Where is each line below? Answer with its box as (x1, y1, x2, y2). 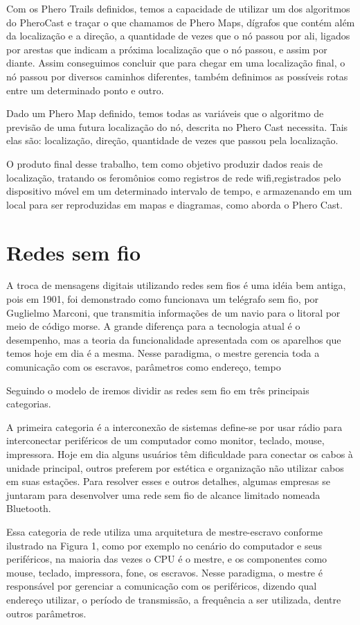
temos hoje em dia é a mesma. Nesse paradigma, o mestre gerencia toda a (6, 346, 320, 360)
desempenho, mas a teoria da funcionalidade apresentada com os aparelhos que (6, 332, 341, 346)
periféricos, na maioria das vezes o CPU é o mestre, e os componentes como (6, 552, 327, 566)
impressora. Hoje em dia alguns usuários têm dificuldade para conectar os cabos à (6, 446, 353, 461)
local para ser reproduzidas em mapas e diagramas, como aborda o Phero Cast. (6, 197, 343, 211)
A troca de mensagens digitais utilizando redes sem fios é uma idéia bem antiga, (6, 278, 346, 292)
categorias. (6, 396, 51, 411)
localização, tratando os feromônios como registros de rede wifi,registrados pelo (6, 170, 341, 184)
